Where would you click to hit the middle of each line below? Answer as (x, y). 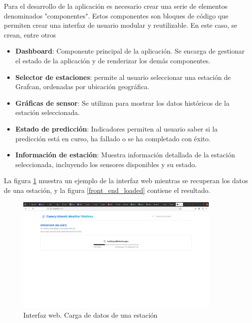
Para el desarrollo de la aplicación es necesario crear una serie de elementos (116, 6)
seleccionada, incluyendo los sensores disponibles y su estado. (106, 164)
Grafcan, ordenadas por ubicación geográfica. (82, 86)
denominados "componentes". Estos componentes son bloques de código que (116, 15)
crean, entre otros (30, 34)
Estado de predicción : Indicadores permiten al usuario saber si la (117, 128)
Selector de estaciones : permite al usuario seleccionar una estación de (123, 77)
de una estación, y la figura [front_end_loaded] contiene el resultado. (107, 190)
